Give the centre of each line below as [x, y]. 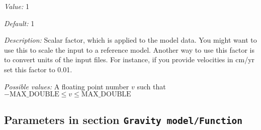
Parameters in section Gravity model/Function [123, 119]
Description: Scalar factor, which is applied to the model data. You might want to [130, 40]
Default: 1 [19, 23]
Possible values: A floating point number [67, 86]
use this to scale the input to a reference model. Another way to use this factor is [129, 49]
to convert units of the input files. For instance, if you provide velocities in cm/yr [129, 59]
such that [151, 86]
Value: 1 [17, 6]
